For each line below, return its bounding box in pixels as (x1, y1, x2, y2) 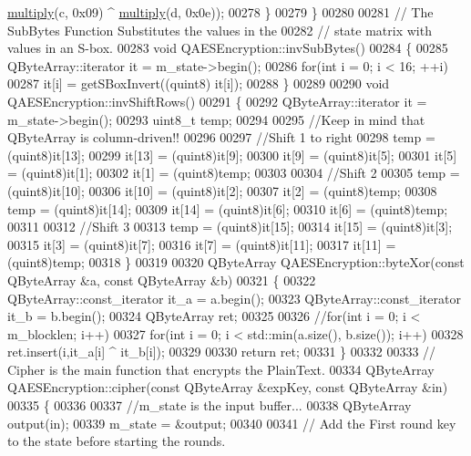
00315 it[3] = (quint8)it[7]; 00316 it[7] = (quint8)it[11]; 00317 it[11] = (7, 234, 396, 254)
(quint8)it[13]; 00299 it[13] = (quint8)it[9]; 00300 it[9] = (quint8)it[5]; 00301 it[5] (7, 145, 457, 164)
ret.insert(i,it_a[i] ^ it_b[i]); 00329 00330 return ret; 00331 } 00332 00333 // (7, 342, 436, 361)
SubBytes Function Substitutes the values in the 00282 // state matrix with (7, 20, 432, 39)
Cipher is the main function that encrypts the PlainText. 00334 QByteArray (7, 359, 435, 378)
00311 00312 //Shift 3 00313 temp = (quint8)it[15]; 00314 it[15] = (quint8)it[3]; (7, 217, 453, 236)
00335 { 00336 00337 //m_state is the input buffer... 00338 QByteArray (7, 396, 412, 415)
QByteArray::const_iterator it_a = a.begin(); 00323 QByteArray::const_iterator (7, 288, 461, 307)
